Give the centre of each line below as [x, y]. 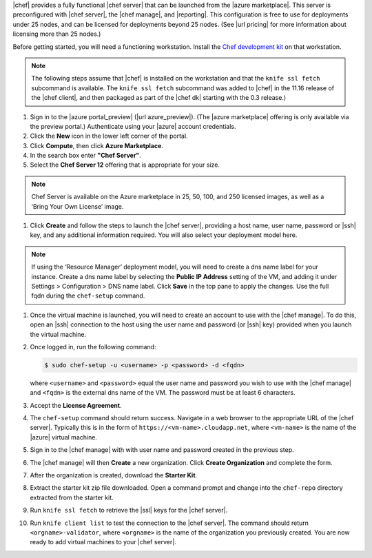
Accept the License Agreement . [76, 405]
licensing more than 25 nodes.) [57, 34]
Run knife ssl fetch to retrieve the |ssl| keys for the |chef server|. [129, 510]
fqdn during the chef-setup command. [88, 296]
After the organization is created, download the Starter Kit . [114, 475]
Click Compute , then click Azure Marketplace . [96, 145]
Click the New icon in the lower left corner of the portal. [109, 136]
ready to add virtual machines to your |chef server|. [103, 542]
